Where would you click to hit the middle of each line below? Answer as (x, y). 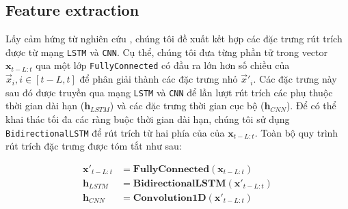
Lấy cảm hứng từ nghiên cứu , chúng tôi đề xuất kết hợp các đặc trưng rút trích (174, 39)
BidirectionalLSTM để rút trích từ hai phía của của (115, 132)
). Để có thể (311, 106)
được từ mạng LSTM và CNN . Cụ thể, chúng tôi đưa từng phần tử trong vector (167, 52)
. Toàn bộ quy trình (296, 132)
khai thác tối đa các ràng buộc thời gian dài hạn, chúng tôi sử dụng (148, 119)
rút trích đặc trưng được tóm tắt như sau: (94, 146)
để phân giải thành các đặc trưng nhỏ (159, 79)
